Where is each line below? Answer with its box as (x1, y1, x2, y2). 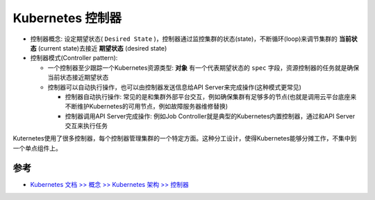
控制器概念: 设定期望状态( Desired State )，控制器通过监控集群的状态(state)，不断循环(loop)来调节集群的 (30, 35, 338, 43)
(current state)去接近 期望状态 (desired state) (37, 44, 167, 52)
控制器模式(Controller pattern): (30, 54, 118, 62)
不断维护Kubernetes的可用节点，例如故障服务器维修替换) (65, 102, 228, 111)
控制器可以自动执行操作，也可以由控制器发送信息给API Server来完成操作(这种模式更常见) (47, 83, 302, 91)
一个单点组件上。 (12, 144, 62, 152)
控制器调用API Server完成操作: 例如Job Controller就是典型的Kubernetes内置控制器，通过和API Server (65, 111, 356, 120)
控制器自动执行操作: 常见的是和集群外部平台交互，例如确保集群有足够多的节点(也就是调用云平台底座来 (65, 92, 357, 100)
